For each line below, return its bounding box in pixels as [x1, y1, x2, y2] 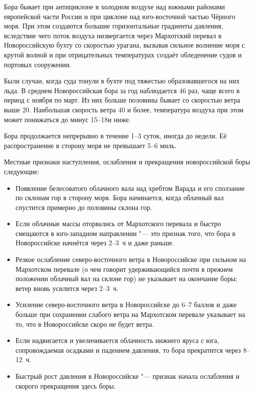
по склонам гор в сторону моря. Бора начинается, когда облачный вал [15, 192, 224, 203]
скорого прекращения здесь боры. [15, 380, 116, 391]
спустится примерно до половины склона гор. [15, 202, 152, 212]
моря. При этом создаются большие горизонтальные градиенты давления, [4, 21, 223, 31]
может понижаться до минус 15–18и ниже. [4, 114, 131, 124]
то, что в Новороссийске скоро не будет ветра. [15, 318, 154, 329]
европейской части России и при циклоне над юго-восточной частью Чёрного [4, 11, 235, 21]
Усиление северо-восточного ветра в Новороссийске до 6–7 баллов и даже [15, 299, 237, 310]
